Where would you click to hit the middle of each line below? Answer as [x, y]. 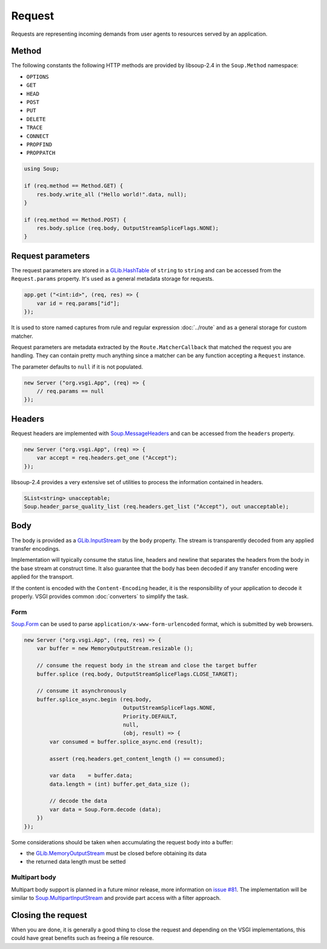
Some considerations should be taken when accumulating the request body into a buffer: [122, 842]
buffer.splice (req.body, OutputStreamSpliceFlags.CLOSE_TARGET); [137, 674]
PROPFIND [39, 144]
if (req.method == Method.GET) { [74, 186]
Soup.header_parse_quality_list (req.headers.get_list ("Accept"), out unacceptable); [157, 507]
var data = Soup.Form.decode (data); [105, 809]
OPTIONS [38, 77]
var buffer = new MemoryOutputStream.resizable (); [115, 649]
